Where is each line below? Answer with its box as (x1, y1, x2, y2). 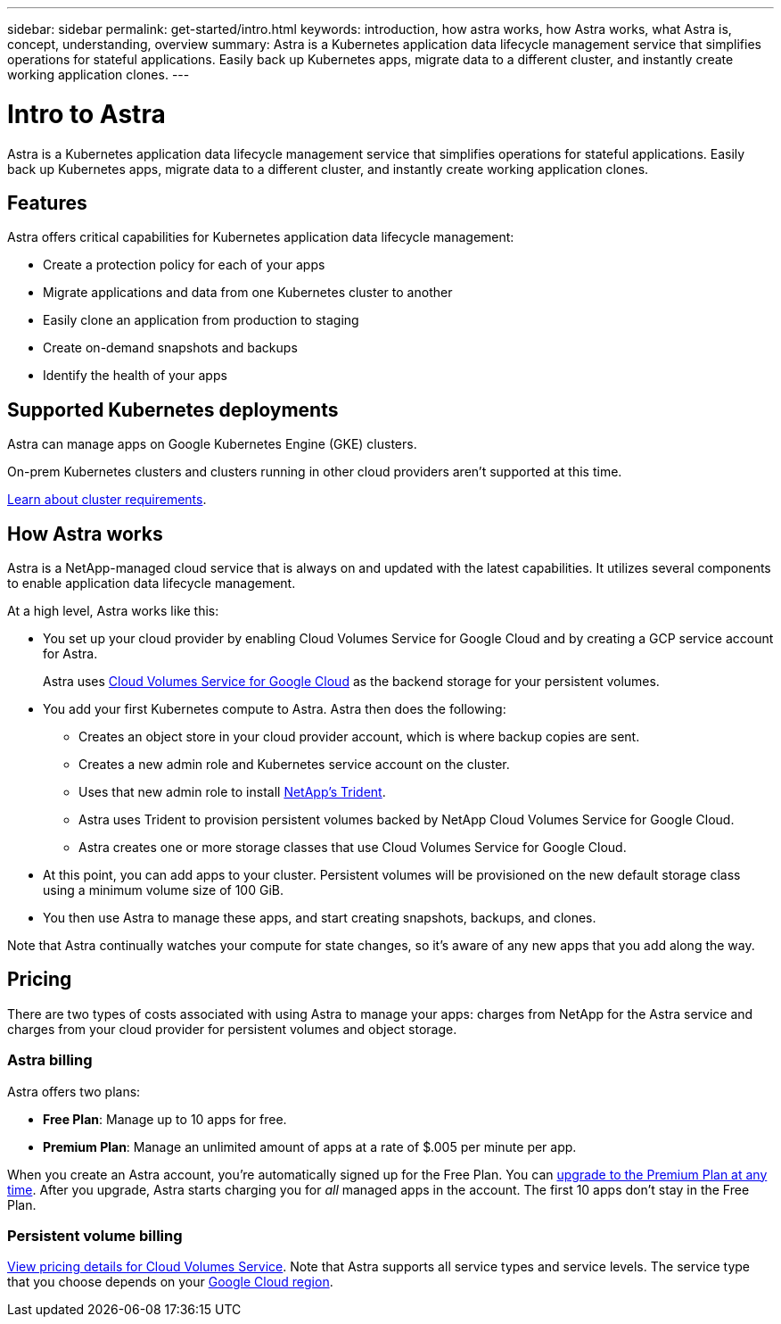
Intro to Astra (7, 98, 166, 129)
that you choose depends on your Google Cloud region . (7, 1274, 333, 1290)
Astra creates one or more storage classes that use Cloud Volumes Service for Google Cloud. (78, 840, 627, 856)
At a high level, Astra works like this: (7, 603, 219, 619)
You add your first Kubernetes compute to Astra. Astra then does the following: (43, 701, 506, 717)
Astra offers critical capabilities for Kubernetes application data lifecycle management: (7, 229, 514, 245)
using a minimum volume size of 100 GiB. (43, 882, 284, 898)
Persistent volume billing (7, 1227, 183, 1245)
